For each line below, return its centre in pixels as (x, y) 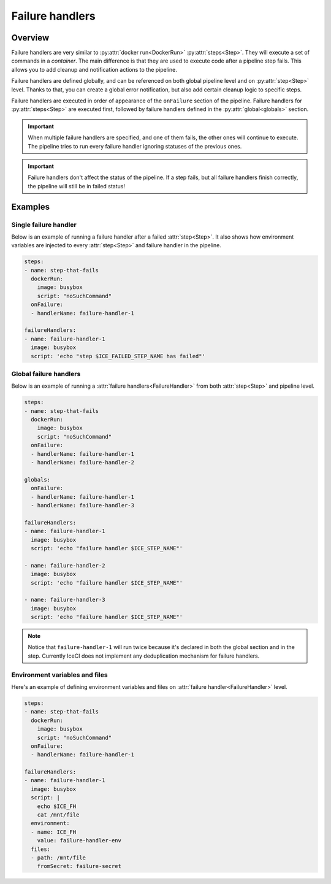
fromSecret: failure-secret (79, 866)
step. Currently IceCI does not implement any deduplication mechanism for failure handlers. (144, 656)
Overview (30, 38)
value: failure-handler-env (79, 841)
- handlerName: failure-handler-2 (83, 463)
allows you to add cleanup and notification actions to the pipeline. (94, 69)
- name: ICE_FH (54, 832)
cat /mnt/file (58, 815)
